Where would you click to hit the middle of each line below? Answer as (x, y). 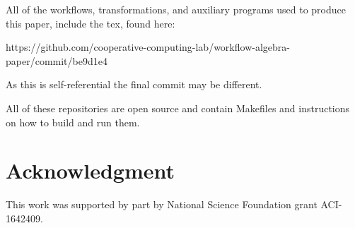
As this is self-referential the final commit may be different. (134, 84)
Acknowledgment (90, 170)
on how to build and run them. (73, 122)
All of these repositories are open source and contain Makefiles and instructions (178, 108)
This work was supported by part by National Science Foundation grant (162, 204)
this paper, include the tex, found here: (91, 23)
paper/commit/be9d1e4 (57, 60)
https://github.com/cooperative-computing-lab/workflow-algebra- (148, 47)
